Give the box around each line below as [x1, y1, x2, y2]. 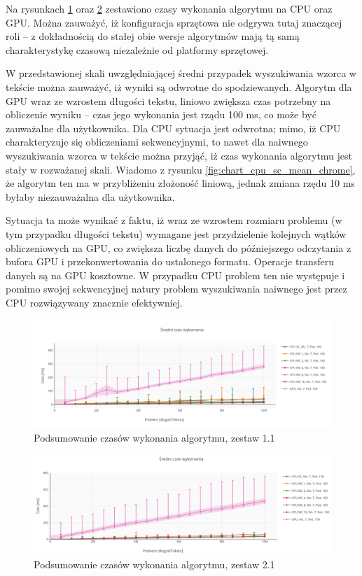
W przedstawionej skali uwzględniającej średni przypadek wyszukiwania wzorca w [6, 66, 356, 80]
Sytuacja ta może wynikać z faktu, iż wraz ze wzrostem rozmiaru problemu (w [6, 213, 342, 227]
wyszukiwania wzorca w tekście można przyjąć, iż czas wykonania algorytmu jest [6, 148, 353, 162]
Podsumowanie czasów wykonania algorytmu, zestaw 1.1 [34, 430, 275, 444]
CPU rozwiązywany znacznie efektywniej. [6, 295, 183, 309]
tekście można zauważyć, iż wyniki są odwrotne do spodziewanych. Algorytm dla [6, 79, 352, 94]
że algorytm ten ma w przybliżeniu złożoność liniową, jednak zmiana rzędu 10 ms [6, 176, 355, 190]
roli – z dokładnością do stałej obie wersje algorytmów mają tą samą [6, 29, 300, 43]
